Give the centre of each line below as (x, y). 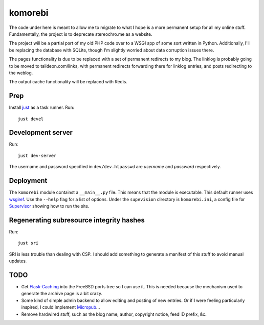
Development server (41, 133)
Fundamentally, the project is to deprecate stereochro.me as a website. (81, 34)
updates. (18, 261)
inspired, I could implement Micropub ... (61, 307)
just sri (28, 243)
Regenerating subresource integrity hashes (77, 220)
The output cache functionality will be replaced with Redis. (68, 82)
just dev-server (37, 155)
